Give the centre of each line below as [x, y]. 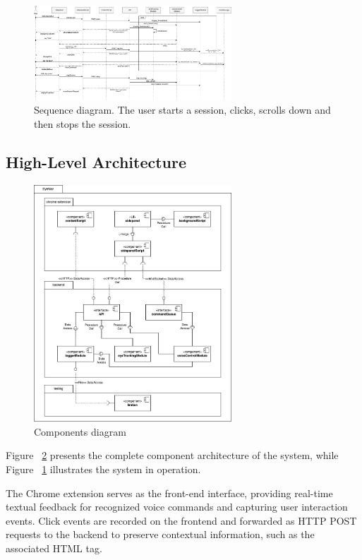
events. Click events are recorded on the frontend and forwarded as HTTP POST [181, 520]
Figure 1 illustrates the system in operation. [103, 469]
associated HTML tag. [54, 548]
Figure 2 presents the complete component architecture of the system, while [172, 455]
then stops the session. [83, 123]
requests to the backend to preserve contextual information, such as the [160, 534]
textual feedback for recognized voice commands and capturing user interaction [177, 507]
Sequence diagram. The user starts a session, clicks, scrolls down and [182, 110]
